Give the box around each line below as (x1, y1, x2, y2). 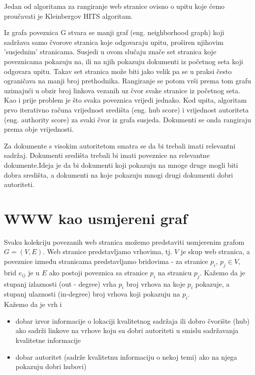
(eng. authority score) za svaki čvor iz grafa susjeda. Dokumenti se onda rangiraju (4, 114, 252, 124)
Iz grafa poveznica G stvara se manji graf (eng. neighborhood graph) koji (4, 27, 224, 37)
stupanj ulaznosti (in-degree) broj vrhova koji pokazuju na (4, 289, 180, 299)
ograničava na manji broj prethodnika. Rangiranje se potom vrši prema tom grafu (4, 75, 251, 86)
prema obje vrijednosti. (4, 124, 74, 134)
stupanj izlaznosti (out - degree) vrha (4, 278, 117, 289)
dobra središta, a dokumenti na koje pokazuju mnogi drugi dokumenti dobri (4, 169, 233, 180)
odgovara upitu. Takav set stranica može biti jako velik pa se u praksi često (4, 66, 232, 76)
